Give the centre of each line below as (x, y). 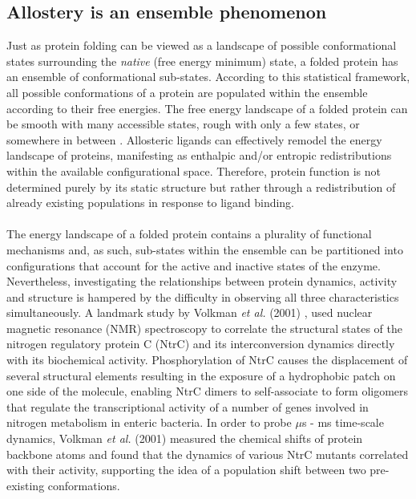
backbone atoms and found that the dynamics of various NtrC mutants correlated (208, 454)
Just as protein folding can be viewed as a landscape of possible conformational (202, 45)
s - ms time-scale (343, 422)
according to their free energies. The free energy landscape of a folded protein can (207, 108)
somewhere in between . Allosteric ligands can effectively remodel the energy (194, 139)
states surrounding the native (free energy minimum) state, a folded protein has (202, 61)
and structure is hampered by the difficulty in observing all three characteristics (203, 296)
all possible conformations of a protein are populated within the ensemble (187, 92)
